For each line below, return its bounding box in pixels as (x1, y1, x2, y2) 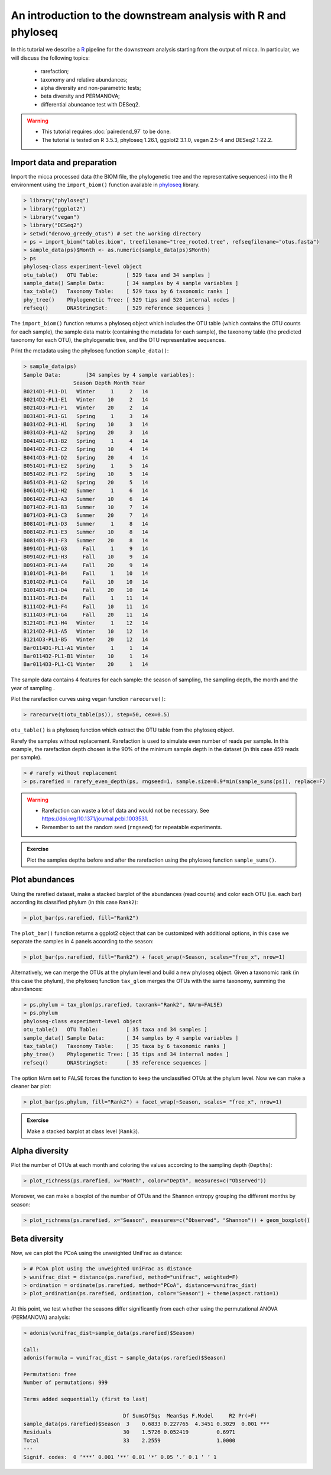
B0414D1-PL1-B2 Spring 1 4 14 (23, 438, 148, 444)
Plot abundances (11, 875, 75, 885)
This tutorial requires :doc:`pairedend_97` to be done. (41, 128, 171, 135)
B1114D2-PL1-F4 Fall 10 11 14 (23, 603, 148, 610)
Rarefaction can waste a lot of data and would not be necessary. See (41, 807, 209, 814)
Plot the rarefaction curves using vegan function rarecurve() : (11, 696, 166, 703)
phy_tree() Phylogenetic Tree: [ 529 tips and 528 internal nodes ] (23, 296, 236, 303)
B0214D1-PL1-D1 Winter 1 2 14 (23, 388, 148, 394)
